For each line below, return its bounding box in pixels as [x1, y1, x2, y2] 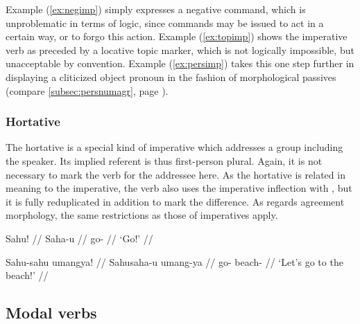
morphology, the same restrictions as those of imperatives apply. [6, 208, 278, 222]
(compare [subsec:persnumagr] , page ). [6, 83, 169, 98]
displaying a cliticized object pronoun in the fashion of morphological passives [6, 69, 336, 84]
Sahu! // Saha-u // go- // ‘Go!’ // [6, 231, 153, 245]
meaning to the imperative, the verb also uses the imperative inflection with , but [6, 181, 352, 195]
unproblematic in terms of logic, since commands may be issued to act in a [6, 15, 324, 30]
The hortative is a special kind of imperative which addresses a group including [6, 140, 343, 154]
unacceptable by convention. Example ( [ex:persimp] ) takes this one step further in [6, 56, 354, 71]
